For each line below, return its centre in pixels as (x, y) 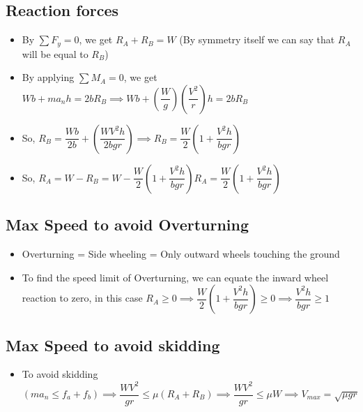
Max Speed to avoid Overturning (128, 225)
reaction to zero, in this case (82, 298)
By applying (48, 77)
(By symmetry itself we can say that (257, 39)
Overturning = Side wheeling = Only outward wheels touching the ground (181, 254)
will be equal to (55, 53)
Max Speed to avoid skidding (113, 345)
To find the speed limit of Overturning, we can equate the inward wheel (175, 277)
